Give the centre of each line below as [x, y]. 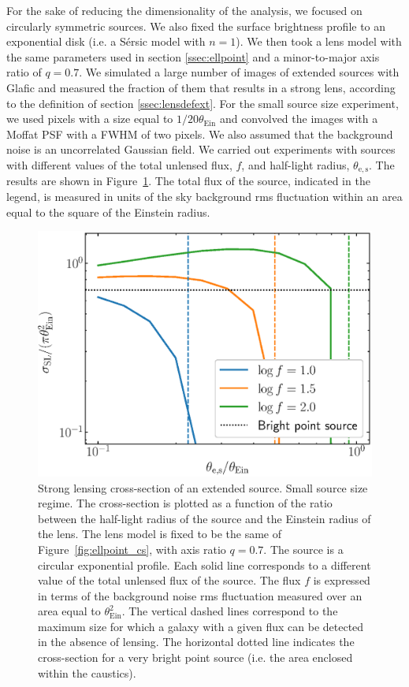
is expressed [342, 580]
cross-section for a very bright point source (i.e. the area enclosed [195, 657]
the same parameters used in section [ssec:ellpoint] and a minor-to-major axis [193, 56]
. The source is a [303, 549]
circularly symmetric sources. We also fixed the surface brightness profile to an [196, 26]
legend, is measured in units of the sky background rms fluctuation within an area [204, 196]
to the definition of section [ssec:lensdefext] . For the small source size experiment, [203, 103]
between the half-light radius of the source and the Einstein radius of [204, 518]
